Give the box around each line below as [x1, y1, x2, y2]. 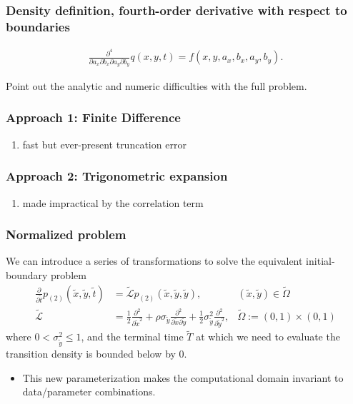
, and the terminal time [81, 329, 184, 344]
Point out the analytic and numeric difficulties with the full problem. [6, 78, 307, 93]
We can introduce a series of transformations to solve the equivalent [6, 253, 303, 268]
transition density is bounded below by [6, 346, 176, 361]
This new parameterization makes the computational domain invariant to [22, 370, 344, 385]
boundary [6, 268, 48, 282]
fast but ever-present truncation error [22, 136, 187, 151]
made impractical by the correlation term [22, 195, 204, 210]
